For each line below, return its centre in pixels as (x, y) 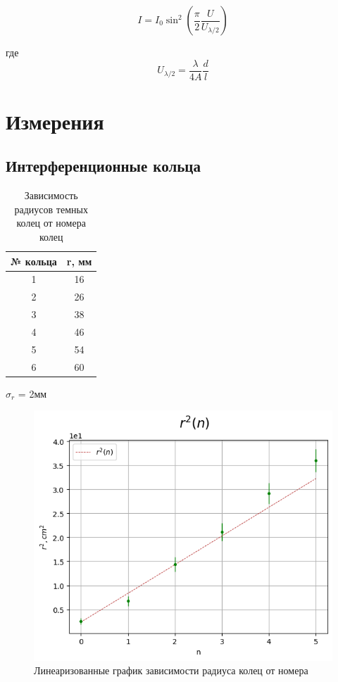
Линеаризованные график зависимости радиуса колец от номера (171, 670)
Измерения (55, 121)
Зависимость (51, 195)
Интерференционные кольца (103, 166)
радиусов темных (51, 209)
